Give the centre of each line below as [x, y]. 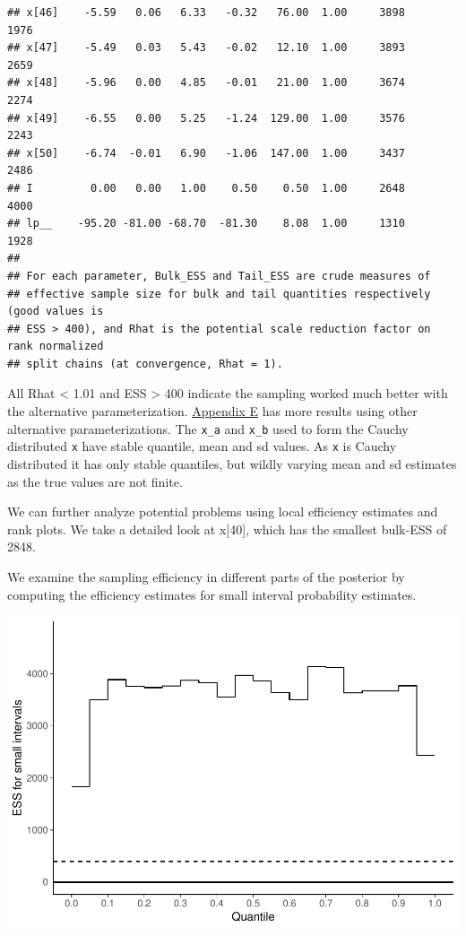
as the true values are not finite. [95, 481]
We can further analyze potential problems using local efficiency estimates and [223, 511]
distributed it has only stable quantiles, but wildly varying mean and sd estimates [232, 463]
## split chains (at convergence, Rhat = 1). [145, 364]
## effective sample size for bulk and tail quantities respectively [219, 294]
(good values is [56, 312]
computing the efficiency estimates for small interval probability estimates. [212, 594]
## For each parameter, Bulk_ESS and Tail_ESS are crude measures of [219, 276]
